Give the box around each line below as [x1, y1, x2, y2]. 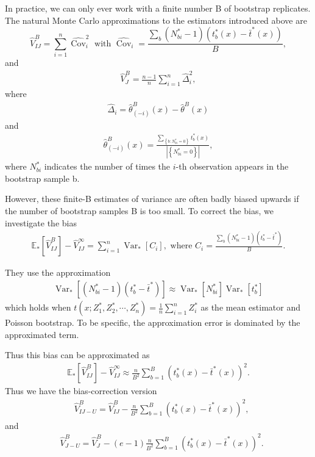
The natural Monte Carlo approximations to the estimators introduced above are [5, 13, 307, 26]
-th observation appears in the [175, 160, 289, 173]
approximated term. [5, 328, 79, 340]
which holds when [5, 301, 71, 314]
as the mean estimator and [200, 301, 300, 314]
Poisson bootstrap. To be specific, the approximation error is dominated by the [5, 316, 300, 329]
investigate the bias [5, 216, 77, 229]
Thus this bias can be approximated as [5, 348, 150, 361]
